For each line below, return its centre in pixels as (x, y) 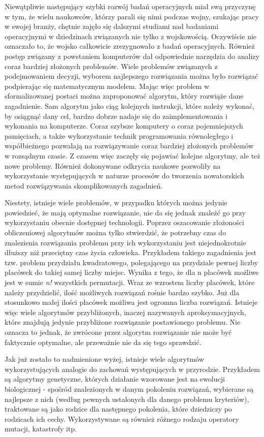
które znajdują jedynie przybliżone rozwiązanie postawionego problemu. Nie (123, 322)
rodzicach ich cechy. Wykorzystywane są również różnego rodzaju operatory (122, 418)
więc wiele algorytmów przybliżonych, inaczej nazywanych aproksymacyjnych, (125, 312)
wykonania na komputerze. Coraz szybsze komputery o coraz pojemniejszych (124, 126)
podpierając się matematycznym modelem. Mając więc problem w (107, 86)
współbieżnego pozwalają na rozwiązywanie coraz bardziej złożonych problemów (129, 146)
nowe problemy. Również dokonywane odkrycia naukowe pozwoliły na (113, 165)
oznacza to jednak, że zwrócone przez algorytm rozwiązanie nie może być (118, 332)
